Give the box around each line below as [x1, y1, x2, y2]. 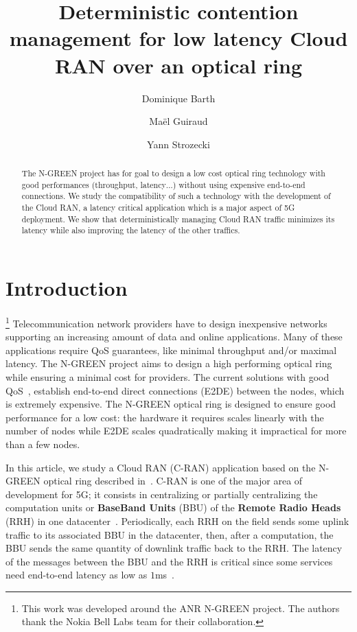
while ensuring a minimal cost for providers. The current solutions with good [5, 369, 330, 384]
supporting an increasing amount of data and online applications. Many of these [5, 329, 343, 344]
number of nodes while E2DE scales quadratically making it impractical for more [5, 423, 347, 438]
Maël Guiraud [149, 114, 208, 128]
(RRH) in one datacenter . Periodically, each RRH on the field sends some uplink [5, 513, 349, 528]
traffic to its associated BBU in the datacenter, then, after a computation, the [5, 527, 334, 541]
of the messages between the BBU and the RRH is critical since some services [5, 554, 333, 568]
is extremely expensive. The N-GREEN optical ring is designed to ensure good [5, 397, 336, 411]
